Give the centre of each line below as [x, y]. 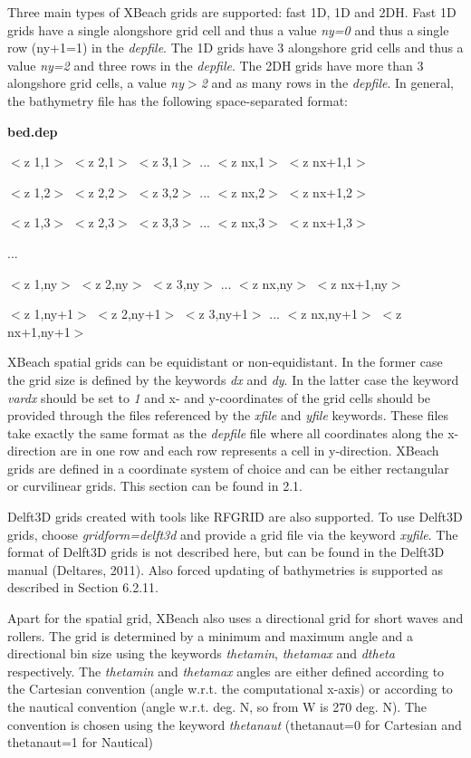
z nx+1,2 [328, 192]
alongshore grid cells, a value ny [96, 83]
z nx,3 [248, 222]
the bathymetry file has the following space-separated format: [178, 100]
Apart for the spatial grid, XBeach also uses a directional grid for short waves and [235, 618]
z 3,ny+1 [223, 314]
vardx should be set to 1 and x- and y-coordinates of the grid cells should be [219, 397]
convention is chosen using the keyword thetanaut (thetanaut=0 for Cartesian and [235, 724]
